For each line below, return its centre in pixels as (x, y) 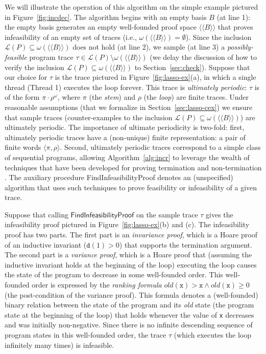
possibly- (240, 47)
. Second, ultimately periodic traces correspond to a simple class (160, 147)
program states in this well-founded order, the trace (86, 335)
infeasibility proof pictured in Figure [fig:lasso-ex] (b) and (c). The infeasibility (127, 224)
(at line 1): (233, 17)
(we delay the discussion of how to (203, 57)
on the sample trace (167, 214)
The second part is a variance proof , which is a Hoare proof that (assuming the (128, 255)
